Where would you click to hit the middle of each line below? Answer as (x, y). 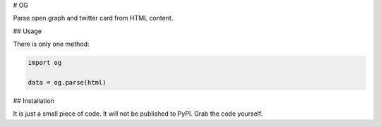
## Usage (28, 31)
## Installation (34, 101)
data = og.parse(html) (67, 82)
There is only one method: (51, 44)
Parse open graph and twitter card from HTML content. (93, 18)
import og (45, 63)
